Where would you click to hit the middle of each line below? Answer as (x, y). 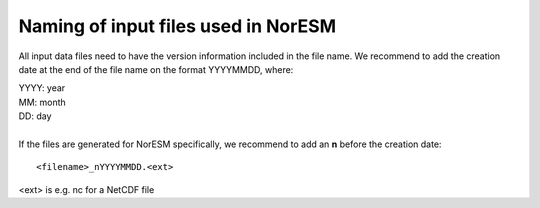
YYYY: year (42, 88)
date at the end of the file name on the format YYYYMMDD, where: (156, 69)
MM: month (42, 102)
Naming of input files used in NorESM (177, 26)
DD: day (35, 116)
